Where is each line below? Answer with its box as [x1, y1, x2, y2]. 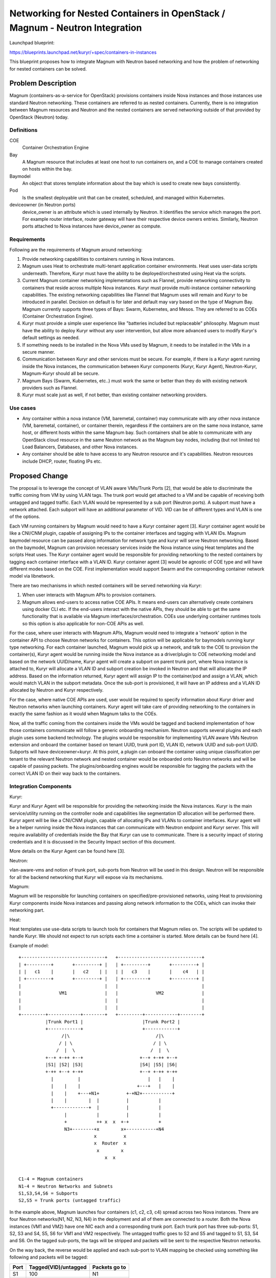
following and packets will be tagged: [9, 1254, 88, 1260]
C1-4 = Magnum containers [18, 1176, 84, 1182]
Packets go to [92, 1263, 126, 1270]
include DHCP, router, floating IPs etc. [22, 458, 102, 464]
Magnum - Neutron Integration [9, 22, 142, 33]
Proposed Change [9, 471, 68, 480]
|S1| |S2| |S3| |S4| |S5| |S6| [45, 1062, 178, 1068]
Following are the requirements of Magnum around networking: [9, 246, 143, 253]
